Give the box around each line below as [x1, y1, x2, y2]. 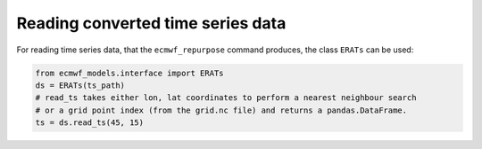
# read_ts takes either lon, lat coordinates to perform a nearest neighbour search [35, 93, 417, 103]
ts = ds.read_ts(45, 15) [35, 118, 145, 128]
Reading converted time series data [16, 13, 287, 33]
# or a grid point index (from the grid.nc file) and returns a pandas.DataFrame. [35, 105, 408, 115]
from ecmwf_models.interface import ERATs [35, 67, 224, 78]
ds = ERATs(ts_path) [35, 80, 125, 90]
